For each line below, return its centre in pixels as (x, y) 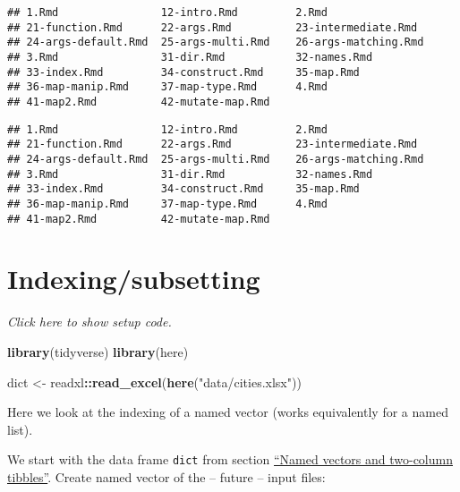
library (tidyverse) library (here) (98, 351)
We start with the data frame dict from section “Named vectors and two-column (230, 459)
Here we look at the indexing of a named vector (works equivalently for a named (228, 412)
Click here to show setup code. (89, 322)
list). (20, 429)
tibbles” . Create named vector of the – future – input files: (166, 476)
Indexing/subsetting (134, 279)
